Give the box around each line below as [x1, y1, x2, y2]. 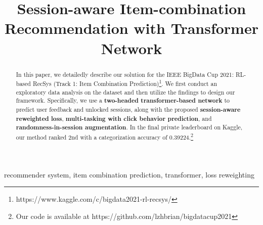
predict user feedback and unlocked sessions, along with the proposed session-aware [16, 105, 241, 114]
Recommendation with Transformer [5, 18, 258, 38]
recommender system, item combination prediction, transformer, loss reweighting [4, 169, 254, 179]
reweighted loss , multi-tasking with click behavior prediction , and [16, 114, 212, 123]
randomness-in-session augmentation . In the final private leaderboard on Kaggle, [16, 123, 243, 132]
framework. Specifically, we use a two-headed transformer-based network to [16, 96, 230, 105]
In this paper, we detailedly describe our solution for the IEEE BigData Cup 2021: [16, 70, 234, 78]
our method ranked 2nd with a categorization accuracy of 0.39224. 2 [16, 131, 194, 142]
